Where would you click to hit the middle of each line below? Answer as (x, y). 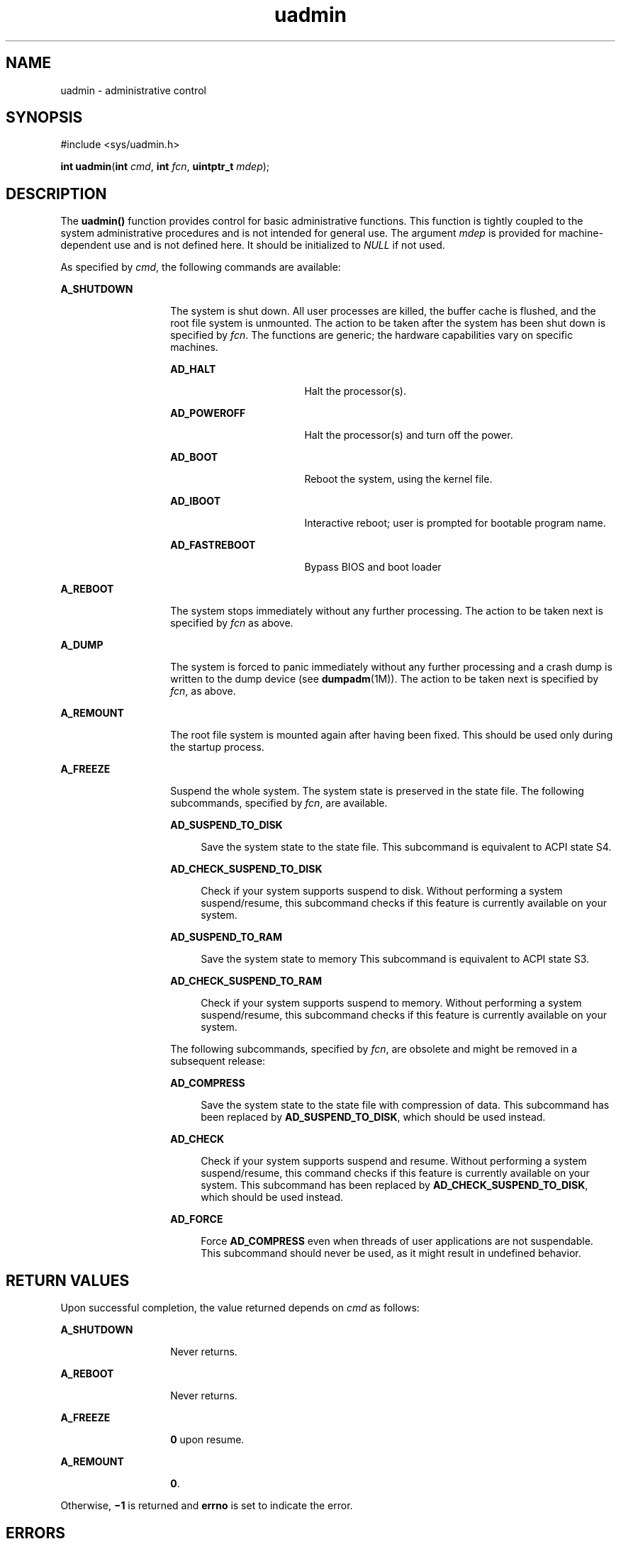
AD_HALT (193, 369)
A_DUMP (82, 645)
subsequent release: (218, 1061)
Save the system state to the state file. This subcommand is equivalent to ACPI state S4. (406, 847)
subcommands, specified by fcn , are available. (279, 803)
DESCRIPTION (56, 194)
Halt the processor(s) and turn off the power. (409, 435)
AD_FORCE (197, 1219)
